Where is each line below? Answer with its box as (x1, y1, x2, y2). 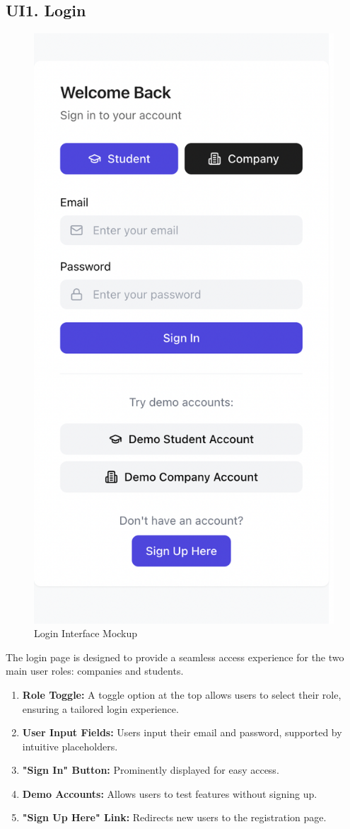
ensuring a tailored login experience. (22, 701, 179, 716)
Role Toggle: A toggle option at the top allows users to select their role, (22, 687, 342, 702)
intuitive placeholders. (22, 738, 118, 753)
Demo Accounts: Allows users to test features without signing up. (22, 786, 317, 801)
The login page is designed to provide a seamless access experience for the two (6, 649, 344, 664)
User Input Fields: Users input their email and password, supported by (22, 725, 342, 740)
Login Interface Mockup (34, 626, 138, 641)
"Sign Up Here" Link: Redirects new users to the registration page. (22, 810, 327, 825)
